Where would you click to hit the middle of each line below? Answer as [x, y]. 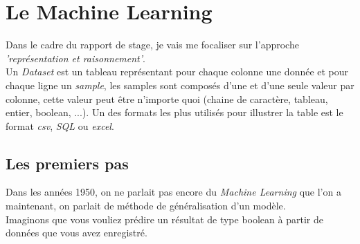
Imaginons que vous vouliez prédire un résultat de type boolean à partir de [164, 219]
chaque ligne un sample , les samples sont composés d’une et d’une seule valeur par [180, 85]
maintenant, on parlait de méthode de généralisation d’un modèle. [146, 206]
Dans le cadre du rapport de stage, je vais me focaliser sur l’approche [152, 45]
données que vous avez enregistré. [76, 233]
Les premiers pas [67, 163]
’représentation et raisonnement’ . [75, 58]
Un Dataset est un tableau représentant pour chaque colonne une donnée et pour [177, 72]
